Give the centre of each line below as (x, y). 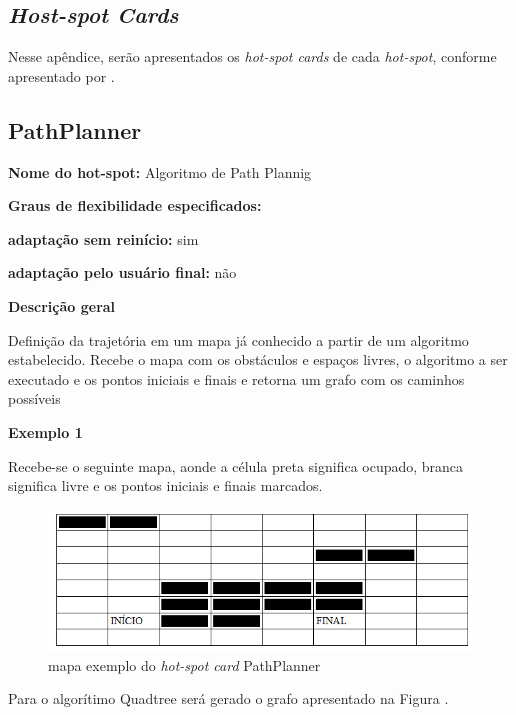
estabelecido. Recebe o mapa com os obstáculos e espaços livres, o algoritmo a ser (258, 359)
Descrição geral (62, 305)
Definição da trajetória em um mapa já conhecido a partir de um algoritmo (238, 339)
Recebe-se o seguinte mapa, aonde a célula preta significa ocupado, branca (236, 465)
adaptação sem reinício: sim (103, 238)
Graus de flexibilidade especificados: (135, 205)
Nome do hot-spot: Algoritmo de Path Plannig (160, 171)
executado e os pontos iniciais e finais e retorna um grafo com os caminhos (236, 378)
